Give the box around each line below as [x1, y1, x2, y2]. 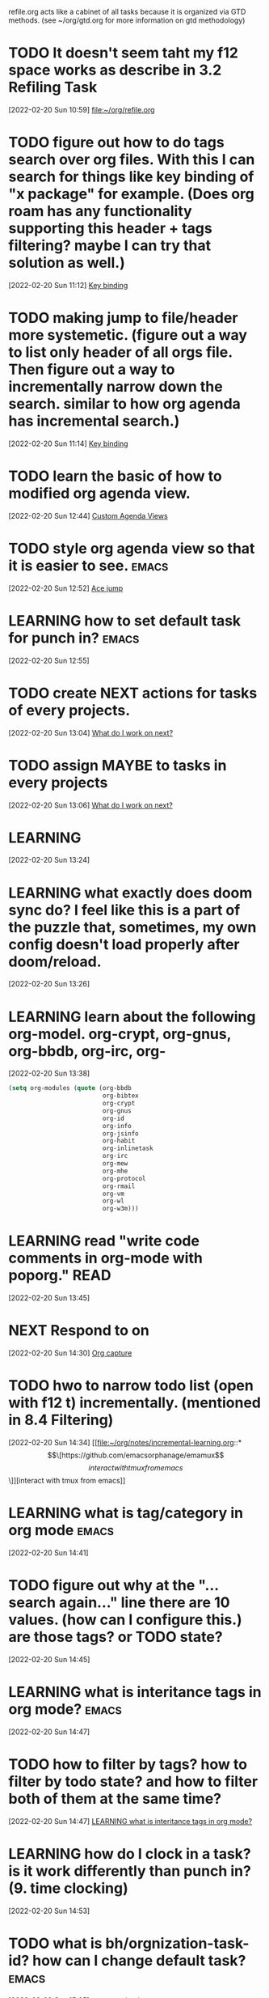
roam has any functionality [8, 202, 192, 221]
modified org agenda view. [8, 485, 191, 503]
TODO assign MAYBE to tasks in [8, 756, 227, 774]
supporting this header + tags [8, 219, 212, 238]
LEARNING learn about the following [8, 1007, 256, 1026]
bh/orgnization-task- [105, 1934, 250, 1953]
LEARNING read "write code [8, 1232, 200, 1250]
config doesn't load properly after [8, 935, 240, 953]
